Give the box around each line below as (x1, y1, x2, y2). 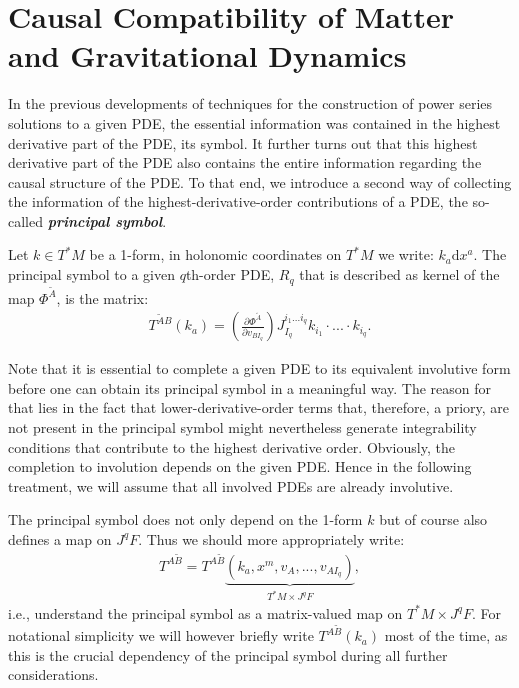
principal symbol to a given (8, 264, 175, 285)
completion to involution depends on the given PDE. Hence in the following (8, 456, 472, 477)
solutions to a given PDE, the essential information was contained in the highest (8, 112, 501, 133)
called (8, 210, 43, 231)
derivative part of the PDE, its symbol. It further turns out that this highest (8, 132, 478, 153)
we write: (378, 244, 434, 265)
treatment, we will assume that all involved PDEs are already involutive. (8, 475, 454, 496)
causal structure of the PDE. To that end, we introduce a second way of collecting (8, 171, 512, 192)
